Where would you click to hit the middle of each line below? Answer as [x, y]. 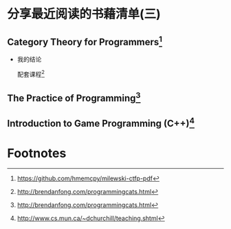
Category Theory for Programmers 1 [85, 41]
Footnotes [37, 153]
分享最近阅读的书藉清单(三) [84, 14]
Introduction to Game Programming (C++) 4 [101, 123]
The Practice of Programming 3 [74, 97]
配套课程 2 [31, 74]
